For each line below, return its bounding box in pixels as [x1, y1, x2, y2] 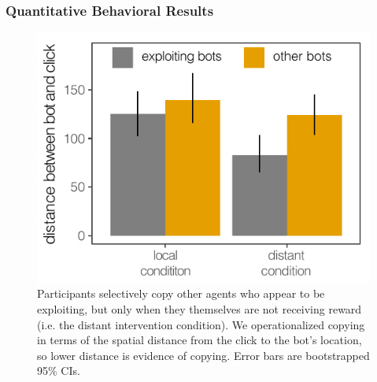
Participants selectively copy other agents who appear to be [37, 285, 325, 302]
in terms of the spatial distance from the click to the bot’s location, [37, 332, 362, 348]
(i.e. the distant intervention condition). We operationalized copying [37, 316, 365, 332]
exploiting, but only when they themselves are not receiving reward [37, 301, 362, 317]
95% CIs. [37, 362, 80, 379]
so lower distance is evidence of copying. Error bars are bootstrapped [37, 347, 370, 363]
